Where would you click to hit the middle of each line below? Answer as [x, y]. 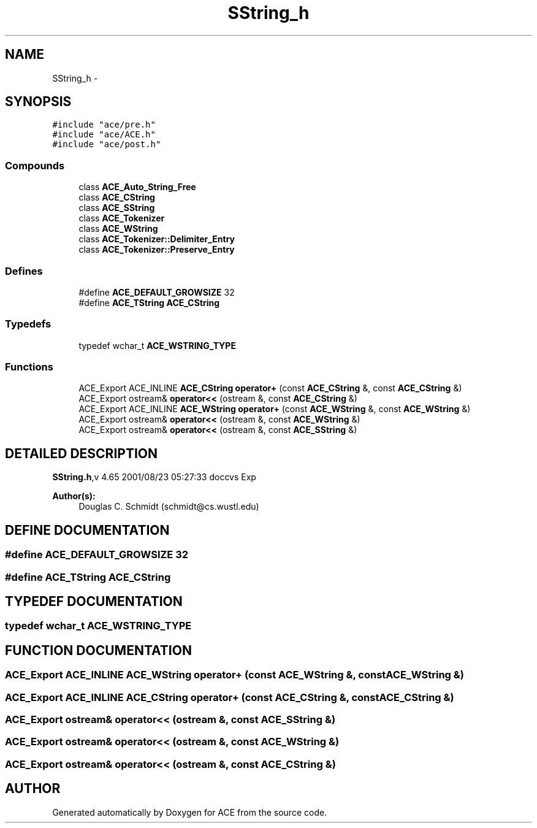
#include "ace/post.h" [107, 144]
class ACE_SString [117, 208]
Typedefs [28, 324]
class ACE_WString [118, 229]
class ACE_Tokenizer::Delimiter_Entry [157, 239]
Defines [24, 271]
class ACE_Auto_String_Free [137, 187]
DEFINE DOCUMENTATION [87, 530]
